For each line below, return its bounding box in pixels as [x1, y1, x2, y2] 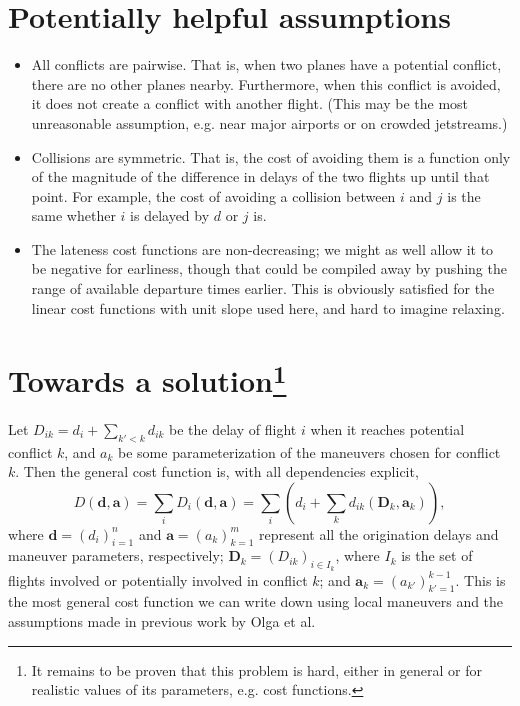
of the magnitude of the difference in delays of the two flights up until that [31, 166, 490, 187]
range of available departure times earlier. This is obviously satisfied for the [31, 278, 495, 299]
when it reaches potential [310, 418, 465, 439]
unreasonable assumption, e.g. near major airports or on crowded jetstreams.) [31, 112, 508, 133]
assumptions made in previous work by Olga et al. [8, 611, 316, 632]
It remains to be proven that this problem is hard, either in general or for [31, 659, 482, 680]
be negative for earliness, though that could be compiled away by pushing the [31, 258, 507, 279]
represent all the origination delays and [259, 523, 499, 544]
